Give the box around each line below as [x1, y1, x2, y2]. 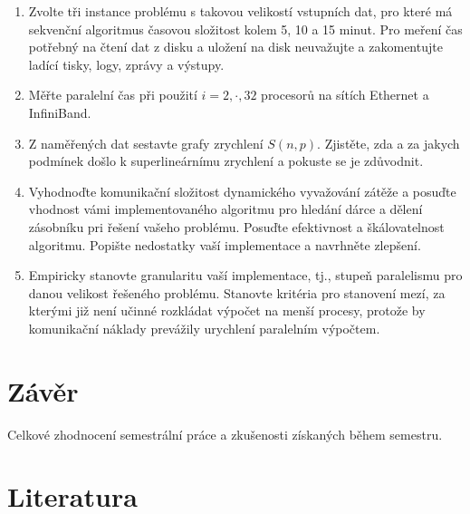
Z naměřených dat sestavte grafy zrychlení [28, 133, 264, 152]
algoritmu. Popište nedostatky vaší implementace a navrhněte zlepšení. [28, 235, 421, 254]
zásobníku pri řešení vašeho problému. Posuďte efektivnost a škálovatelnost [28, 217, 445, 236]
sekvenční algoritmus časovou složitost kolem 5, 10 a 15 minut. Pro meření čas [28, 19, 463, 38]
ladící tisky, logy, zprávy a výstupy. [28, 54, 225, 73]
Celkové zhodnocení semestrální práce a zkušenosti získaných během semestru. [7, 424, 443, 443]
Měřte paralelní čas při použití [28, 85, 197, 104]
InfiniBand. [28, 102, 91, 121]
